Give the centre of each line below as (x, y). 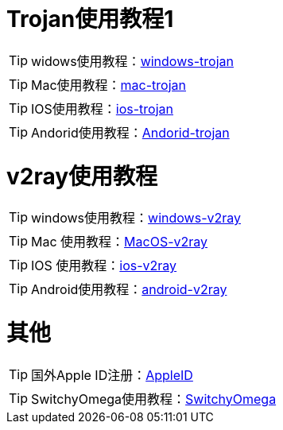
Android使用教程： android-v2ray (129, 290)
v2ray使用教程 (82, 176)
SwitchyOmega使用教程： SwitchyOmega (154, 399)
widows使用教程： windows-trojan (132, 61)
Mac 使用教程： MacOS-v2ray (120, 242)
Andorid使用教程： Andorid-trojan (130, 132)
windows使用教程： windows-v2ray (136, 218)
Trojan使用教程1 (90, 19)
